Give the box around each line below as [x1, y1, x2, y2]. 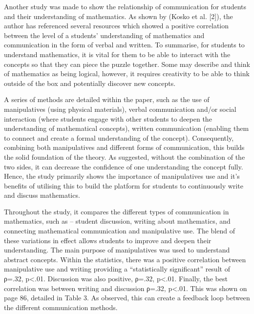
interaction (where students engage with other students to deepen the [4, 113, 212, 124]
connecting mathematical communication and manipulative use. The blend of [4, 226, 235, 236]
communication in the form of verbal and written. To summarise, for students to [4, 40, 245, 50]
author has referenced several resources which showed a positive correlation [4, 21, 229, 31]
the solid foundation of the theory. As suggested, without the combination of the [4, 151, 245, 162]
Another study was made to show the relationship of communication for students [4, 1, 247, 11]
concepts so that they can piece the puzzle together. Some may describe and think [4, 59, 250, 69]
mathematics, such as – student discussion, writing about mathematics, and [4, 216, 231, 226]
